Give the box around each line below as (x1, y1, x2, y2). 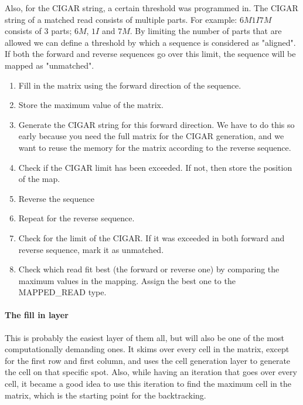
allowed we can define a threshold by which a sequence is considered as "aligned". (5, 36, 296, 48)
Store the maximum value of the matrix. (18, 99, 164, 111)
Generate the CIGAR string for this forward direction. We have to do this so (18, 118, 295, 130)
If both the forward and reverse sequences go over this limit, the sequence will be (5, 48, 296, 60)
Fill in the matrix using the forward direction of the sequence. (18, 79, 241, 91)
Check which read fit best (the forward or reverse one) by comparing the (18, 263, 280, 275)
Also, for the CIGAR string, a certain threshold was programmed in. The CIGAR (5, 2, 298, 14)
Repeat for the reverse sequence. (18, 212, 135, 224)
